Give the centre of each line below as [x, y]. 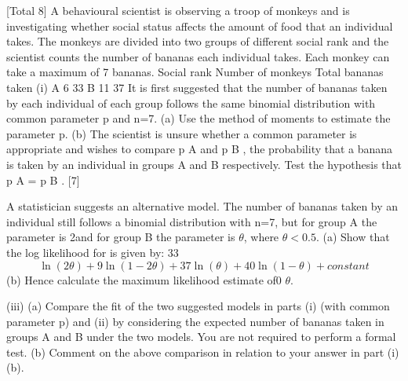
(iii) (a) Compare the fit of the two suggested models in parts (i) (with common [198, 306]
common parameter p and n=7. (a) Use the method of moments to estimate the [199, 118]
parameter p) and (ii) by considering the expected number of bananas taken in [195, 321]
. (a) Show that [353, 237]
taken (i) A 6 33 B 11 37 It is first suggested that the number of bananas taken [197, 87]
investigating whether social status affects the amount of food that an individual [200, 26]
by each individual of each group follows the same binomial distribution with [191, 103]
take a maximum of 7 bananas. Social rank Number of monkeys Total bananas [195, 72]
